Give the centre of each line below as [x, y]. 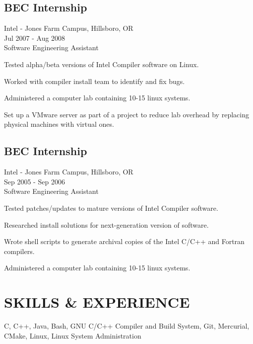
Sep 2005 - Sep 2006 [34, 181]
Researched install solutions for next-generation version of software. [106, 224]
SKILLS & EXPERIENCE [97, 302]
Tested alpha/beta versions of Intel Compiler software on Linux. [101, 64]
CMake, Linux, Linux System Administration [73, 335]
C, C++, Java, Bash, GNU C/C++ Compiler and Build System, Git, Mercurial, [127, 326]
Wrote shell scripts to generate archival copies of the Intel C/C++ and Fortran [124, 241]
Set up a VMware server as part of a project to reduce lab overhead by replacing [126, 114]
